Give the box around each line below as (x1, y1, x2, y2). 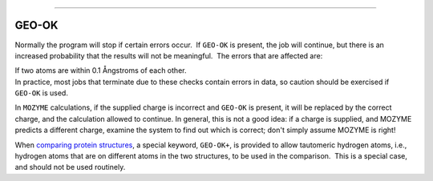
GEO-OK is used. (14, 88, 68, 98)
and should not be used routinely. (14, 163, 126, 172)
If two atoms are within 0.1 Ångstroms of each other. (14, 66, 187, 75)
